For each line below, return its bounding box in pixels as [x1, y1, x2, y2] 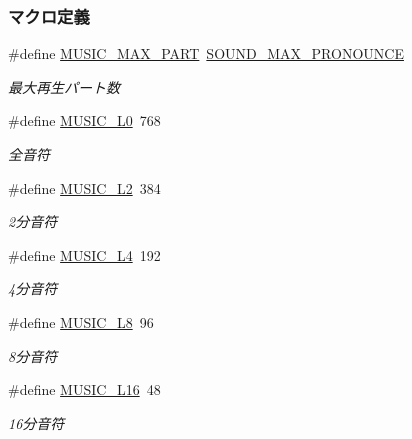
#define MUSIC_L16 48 [8, 379, 161, 400]
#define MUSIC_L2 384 [8, 177, 161, 198]
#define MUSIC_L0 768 [8, 110, 161, 131]
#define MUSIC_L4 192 [8, 244, 161, 265]
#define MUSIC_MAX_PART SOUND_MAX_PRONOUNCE [8, 43, 404, 64]
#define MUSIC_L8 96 [8, 311, 154, 332]
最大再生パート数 [8, 76, 120, 97]
